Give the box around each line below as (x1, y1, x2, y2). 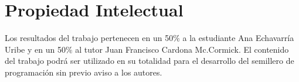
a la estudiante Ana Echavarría (182, 32, 294, 44)
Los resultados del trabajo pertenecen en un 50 (5, 32, 174, 44)
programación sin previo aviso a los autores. (5, 66, 162, 78)
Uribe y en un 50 (5, 43, 66, 55)
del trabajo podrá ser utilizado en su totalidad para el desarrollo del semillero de (5, 54, 294, 67)
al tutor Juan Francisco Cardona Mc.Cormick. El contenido (75, 43, 289, 55)
